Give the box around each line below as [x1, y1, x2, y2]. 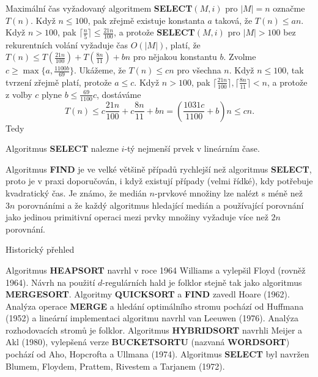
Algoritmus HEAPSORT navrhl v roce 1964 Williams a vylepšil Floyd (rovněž [6, 263, 306, 276]
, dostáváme [97, 88, 141, 100]
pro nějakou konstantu [133, 50, 217, 63]
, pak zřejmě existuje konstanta [87, 13, 205, 26]
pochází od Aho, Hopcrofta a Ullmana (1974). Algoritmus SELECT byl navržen [6, 348, 309, 360]
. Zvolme [223, 50, 256, 63]
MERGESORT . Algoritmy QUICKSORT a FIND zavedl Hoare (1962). [6, 288, 290, 300]
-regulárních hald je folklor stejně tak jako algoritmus [102, 275, 302, 288]
